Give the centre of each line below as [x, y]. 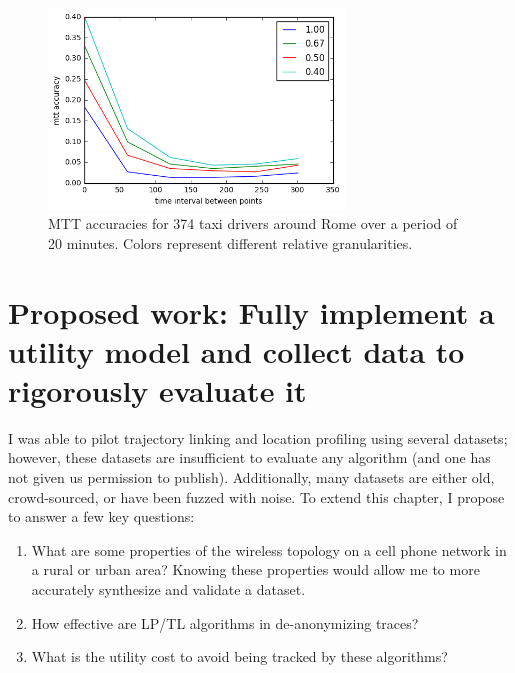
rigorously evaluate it [157, 389]
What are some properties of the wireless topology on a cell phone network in [269, 549]
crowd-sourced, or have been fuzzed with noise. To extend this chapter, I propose [256, 496]
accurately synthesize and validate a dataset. [168, 589]
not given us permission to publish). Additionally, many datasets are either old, [251, 477]
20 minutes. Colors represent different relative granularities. [230, 242]
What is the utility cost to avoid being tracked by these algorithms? [239, 656]
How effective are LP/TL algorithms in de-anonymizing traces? [225, 622]
